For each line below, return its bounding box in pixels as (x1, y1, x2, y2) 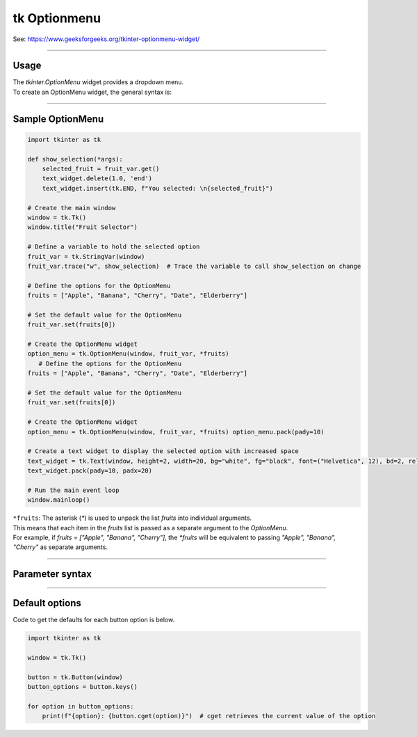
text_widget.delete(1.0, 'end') (42, 175, 153, 182)
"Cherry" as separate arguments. (13, 543, 108, 551)
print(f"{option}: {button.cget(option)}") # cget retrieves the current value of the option (42, 712, 376, 720)
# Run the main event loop (27, 486, 120, 494)
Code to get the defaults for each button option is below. (13, 616, 175, 624)
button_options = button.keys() (27, 683, 138, 691)
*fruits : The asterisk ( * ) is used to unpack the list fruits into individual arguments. (13, 514, 252, 522)
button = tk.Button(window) (27, 673, 123, 681)
